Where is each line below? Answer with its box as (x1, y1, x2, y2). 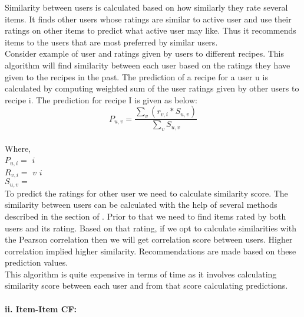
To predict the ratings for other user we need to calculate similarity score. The (5, 187, 288, 199)
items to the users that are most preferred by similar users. (5, 35, 218, 48)
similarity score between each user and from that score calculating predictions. (5, 279, 288, 292)
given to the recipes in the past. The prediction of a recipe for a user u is (5, 70, 268, 83)
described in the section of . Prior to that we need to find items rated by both (5, 210, 286, 222)
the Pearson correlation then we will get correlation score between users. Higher (5, 233, 293, 246)
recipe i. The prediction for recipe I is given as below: (5, 93, 197, 106)
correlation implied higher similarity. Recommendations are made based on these (5, 244, 296, 257)
